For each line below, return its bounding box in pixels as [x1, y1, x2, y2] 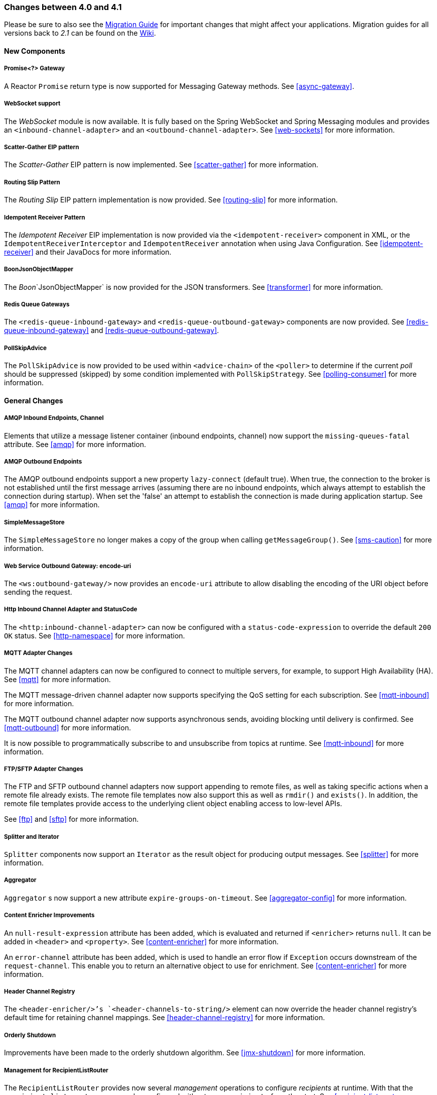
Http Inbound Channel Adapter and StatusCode [4, 606, 137, 613]
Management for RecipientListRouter [4, 1066, 108, 1074]
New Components [4, 46, 65, 55]
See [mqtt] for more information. [4, 675, 111, 684]
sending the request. [4, 587, 72, 596]
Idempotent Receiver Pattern [4, 213, 85, 221]
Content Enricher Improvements [4, 912, 95, 919]
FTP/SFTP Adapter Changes [4, 765, 83, 773]
